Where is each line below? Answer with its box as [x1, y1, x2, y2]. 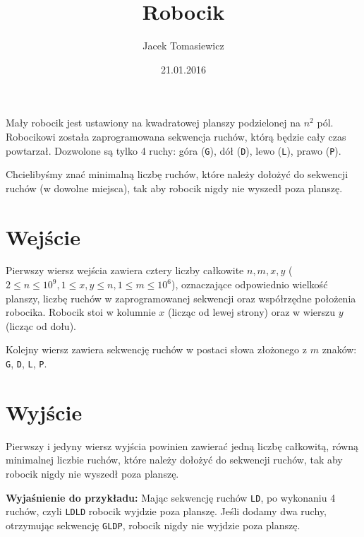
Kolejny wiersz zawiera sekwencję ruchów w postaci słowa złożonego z [6, 342, 307, 357]
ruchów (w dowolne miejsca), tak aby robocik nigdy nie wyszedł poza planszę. [6, 180, 343, 195]
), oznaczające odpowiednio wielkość [171, 277, 328, 292]
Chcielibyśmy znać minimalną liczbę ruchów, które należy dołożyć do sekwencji [6, 167, 348, 182]
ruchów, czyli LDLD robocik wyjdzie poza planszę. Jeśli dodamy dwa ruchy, [6, 504, 327, 519]
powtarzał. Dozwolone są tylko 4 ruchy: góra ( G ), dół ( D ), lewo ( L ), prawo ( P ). [6, 143, 341, 158]
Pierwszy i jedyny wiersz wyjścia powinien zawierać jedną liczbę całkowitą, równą [6, 438, 358, 453]
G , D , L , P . [6, 356, 47, 371]
